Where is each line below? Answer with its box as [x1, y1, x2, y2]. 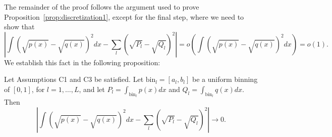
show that [4, 21, 35, 32]
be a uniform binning [192, 74, 258, 84]
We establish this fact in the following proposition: [4, 57, 160, 67]
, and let [79, 83, 105, 94]
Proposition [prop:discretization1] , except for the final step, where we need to [4, 11, 244, 22]
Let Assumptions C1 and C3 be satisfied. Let [4, 74, 144, 84]
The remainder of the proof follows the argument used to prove [4, 2, 199, 12]
